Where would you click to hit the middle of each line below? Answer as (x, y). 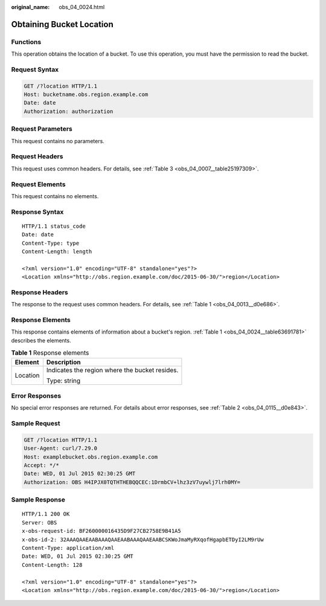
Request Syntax (35, 69)
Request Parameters (42, 129)
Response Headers (40, 292)
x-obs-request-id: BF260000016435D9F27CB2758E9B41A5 (101, 531)
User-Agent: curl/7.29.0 (61, 448)
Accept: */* (42, 466)
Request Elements (38, 184)
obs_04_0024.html (82, 7)
